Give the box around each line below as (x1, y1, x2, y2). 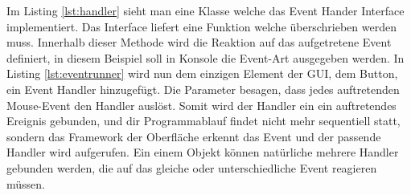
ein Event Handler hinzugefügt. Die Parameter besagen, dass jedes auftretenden (6, 80, 400, 97)
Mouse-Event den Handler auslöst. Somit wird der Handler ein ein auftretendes (6, 96, 397, 113)
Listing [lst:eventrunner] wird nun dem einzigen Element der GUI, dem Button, (6, 65, 398, 82)
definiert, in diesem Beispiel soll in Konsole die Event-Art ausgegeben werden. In (6, 49, 405, 66)
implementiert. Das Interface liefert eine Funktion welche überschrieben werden (6, 18, 397, 35)
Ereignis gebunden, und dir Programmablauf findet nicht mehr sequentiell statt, (6, 112, 401, 129)
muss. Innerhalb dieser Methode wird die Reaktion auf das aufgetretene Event (6, 34, 392, 51)
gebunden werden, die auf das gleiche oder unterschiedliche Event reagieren (6, 159, 377, 176)
